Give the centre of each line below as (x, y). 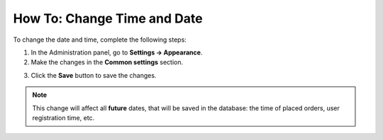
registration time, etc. (63, 117)
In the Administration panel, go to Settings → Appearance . (117, 52)
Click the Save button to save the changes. (94, 75)
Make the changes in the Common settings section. (107, 62)
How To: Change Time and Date (108, 18)
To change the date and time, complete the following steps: (100, 40)
